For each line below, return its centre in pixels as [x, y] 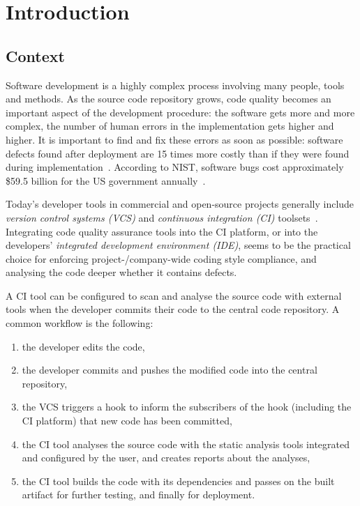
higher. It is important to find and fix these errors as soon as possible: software [174, 139]
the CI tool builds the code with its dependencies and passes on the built [178, 481]
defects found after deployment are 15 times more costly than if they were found [178, 153]
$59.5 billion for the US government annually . [106, 180]
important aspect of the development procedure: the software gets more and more [180, 112]
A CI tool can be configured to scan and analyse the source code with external [174, 295]
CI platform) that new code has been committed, [127, 421]
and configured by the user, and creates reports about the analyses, [166, 458]
